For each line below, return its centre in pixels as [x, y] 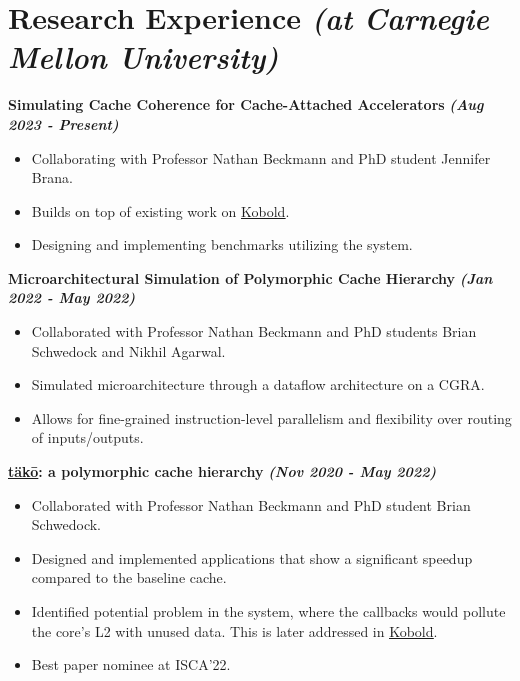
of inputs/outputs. [87, 437]
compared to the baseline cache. [129, 577]
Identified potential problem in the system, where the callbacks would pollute [268, 611]
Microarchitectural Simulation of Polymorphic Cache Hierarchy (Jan [250, 277]
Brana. [52, 177]
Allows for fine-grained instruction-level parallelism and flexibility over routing [271, 417]
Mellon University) [143, 57]
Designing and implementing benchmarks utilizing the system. [222, 244]
